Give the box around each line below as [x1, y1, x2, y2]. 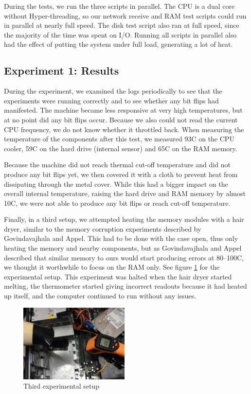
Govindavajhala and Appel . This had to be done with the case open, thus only [4, 233, 238, 243]
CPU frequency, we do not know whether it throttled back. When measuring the [4, 124, 244, 134]
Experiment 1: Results [4, 63, 119, 78]
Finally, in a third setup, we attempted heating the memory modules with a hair [4, 214, 244, 224]
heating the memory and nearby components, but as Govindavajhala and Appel [4, 243, 242, 253]
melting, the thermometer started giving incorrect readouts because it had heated [4, 281, 247, 291]
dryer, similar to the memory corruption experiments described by [4, 223, 201, 234]
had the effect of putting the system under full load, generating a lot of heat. [4, 39, 233, 49]
